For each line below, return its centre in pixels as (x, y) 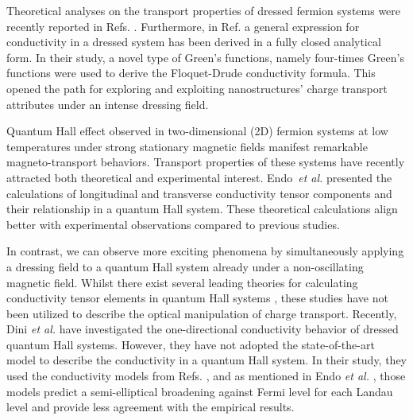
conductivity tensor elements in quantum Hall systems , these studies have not (197, 298)
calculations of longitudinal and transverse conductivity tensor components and (199, 193)
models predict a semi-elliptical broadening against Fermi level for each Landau (200, 391)
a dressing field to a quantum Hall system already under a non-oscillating (185, 266)
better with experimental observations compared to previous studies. (173, 224)
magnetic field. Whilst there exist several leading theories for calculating (182, 282)
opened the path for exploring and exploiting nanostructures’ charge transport (197, 88)
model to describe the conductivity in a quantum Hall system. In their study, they (207, 360)
